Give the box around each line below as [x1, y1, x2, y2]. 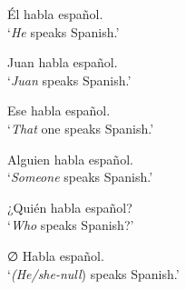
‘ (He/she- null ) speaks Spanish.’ [7, 264, 180, 283]
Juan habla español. [7, 53, 118, 72]
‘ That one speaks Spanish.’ [7, 118, 154, 137]
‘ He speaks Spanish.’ [7, 22, 120, 41]
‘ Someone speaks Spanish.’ [7, 167, 153, 186]
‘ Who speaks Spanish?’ [7, 215, 134, 235]
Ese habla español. [7, 101, 111, 120]
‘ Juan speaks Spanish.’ [7, 70, 132, 89]
